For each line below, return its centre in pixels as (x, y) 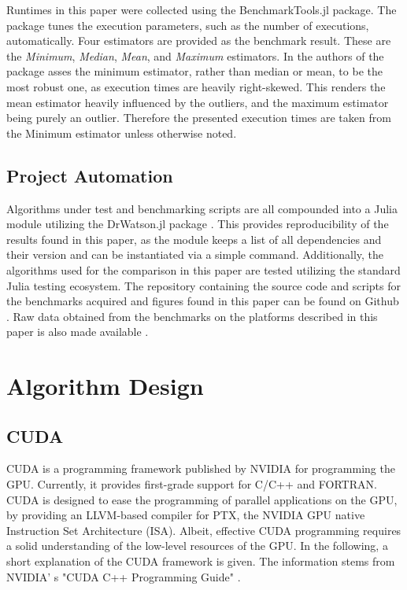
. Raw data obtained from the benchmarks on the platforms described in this (192, 316)
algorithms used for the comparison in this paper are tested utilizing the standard (203, 269)
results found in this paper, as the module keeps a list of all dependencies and (194, 239)
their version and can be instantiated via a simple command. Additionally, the (195, 254)
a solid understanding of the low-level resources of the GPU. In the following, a (197, 546)
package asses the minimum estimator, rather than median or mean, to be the (194, 71)
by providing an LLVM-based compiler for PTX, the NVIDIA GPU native (186, 515)
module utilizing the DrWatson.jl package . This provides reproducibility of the (198, 224)
